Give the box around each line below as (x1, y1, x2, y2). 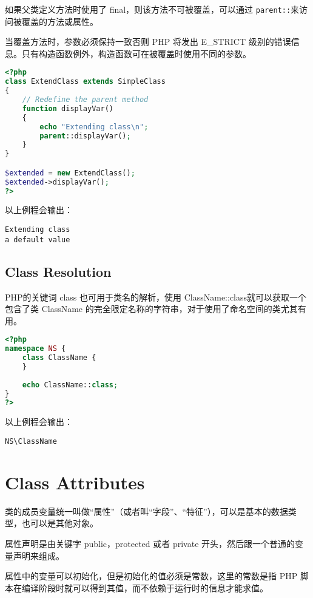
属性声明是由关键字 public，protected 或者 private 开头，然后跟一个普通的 (5, 537, 295, 549)
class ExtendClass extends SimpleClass (5, 77, 166, 86)
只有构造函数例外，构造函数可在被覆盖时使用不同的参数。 (21, 47, 251, 59)
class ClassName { (22, 353, 96, 362)
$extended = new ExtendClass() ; (5, 168, 135, 177)
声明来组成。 (13, 549, 64, 562)
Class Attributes (5, 469, 145, 494)
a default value (5, 235, 70, 244)
